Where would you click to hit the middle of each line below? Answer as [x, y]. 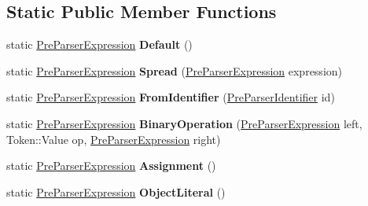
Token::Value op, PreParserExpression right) [114, 139]
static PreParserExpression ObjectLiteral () [116, 191]
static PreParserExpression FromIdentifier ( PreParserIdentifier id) [171, 97]
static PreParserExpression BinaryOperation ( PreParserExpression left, [184, 123]
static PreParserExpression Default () [99, 44]
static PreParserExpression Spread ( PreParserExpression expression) [175, 70]
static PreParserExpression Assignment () [111, 166]
